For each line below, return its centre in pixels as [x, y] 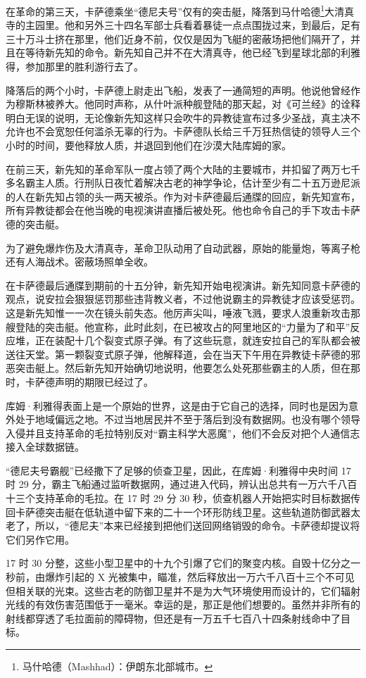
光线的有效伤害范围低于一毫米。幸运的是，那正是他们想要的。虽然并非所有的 [183, 604]
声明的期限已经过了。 [104, 381]
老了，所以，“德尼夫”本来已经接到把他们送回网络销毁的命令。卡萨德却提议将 [183, 526]
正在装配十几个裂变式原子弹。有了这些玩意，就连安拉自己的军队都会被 [197, 340]
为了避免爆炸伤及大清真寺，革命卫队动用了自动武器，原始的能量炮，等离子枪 [183, 247]
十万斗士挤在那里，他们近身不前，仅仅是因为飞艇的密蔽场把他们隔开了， [183, 38]
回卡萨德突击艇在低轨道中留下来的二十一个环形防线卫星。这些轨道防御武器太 [183, 511]
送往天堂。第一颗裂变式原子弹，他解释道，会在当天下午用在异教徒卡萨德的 [178, 354]
